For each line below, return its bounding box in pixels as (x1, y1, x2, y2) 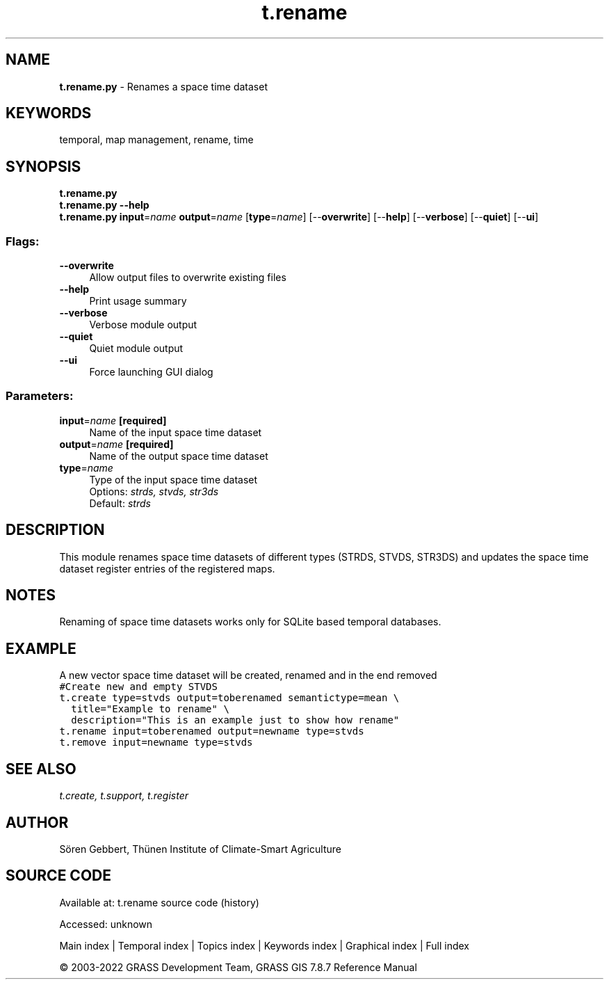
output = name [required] (59, 438, 174, 450)
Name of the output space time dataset (89, 449, 268, 462)
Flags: (6, 234, 40, 248)
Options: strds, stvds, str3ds (89, 485, 219, 497)
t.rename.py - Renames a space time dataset (59, 80, 268, 93)
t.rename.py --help (59, 199, 149, 211)
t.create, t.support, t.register (59, 790, 188, 802)
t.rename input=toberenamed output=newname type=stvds (59, 726, 364, 737)
